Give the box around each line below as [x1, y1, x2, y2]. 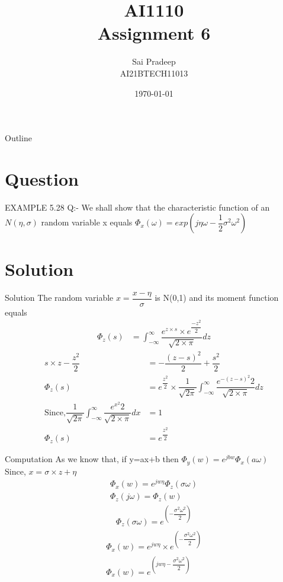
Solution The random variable [5, 291, 114, 303]
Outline [5, 132, 32, 144]
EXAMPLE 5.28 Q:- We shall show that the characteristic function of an [5, 201, 270, 213]
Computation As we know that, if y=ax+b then [5, 453, 179, 465]
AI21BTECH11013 [120, 66, 188, 79]
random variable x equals [41, 216, 133, 228]
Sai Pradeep [132, 55, 176, 68]
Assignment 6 [97, 21, 211, 45]
